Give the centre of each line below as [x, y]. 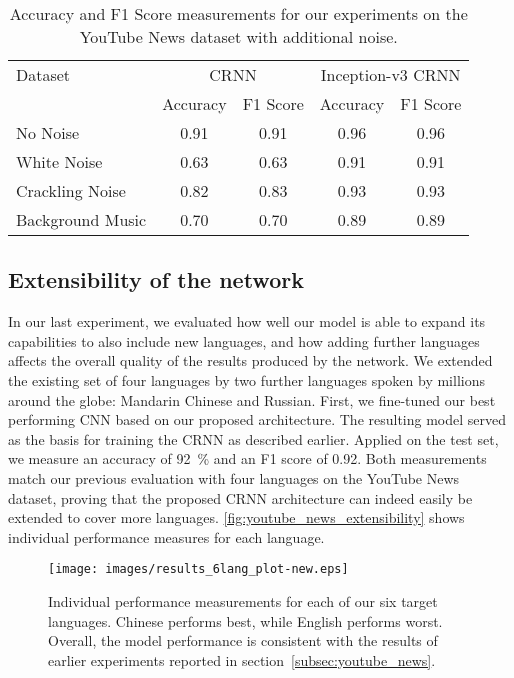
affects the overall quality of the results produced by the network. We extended [250, 360]
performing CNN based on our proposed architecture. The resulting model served [257, 419]
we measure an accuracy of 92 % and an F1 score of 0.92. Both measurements [247, 458]
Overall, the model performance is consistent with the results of [243, 640]
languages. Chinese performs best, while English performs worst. [245, 620]
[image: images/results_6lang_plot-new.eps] [198, 569]
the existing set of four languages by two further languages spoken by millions [246, 379]
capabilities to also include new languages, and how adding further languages [244, 340]
